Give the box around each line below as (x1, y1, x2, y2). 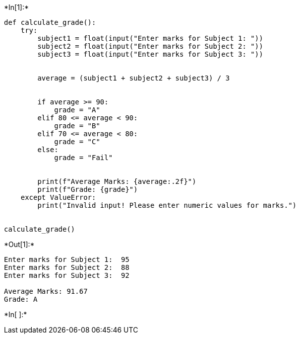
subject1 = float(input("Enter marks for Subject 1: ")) (37, 34, 263, 42)
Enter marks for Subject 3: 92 (4, 271, 129, 279)
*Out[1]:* (4, 240, 35, 249)
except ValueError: (20, 193, 96, 201)
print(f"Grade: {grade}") (37, 185, 138, 193)
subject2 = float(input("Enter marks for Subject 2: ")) (37, 42, 263, 50)
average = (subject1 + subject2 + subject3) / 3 (37, 74, 230, 82)
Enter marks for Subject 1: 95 (4, 255, 129, 263)
